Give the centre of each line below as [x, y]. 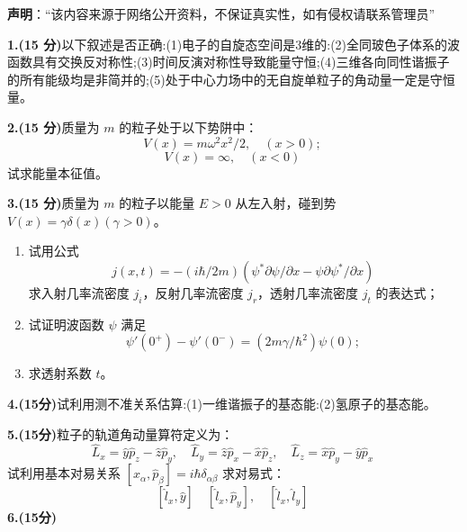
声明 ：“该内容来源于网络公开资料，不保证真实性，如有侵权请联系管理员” [221, 14]
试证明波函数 [66, 324]
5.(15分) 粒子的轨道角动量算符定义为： [121, 433]
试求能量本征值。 [58, 172]
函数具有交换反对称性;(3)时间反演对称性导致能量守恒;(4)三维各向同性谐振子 [229, 62]
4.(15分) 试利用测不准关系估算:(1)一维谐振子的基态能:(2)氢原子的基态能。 [222, 403]
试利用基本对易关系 [64, 473]
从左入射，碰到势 [286, 203]
